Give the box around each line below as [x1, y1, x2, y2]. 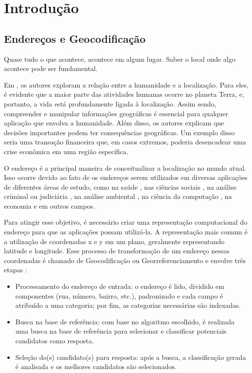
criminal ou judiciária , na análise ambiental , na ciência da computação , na [4, 191, 232, 201]
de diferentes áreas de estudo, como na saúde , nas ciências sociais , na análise [4, 181, 236, 192]
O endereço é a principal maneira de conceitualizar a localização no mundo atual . [4, 162, 246, 173]
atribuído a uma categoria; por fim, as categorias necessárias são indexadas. [15, 300, 241, 310]
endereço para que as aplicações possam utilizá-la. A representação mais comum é [4, 227, 248, 237]
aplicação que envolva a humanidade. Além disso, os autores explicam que [4, 118, 224, 128]
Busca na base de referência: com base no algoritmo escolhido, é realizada [15, 316, 234, 326]
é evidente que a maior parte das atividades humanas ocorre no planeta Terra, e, [4, 89, 244, 99]
